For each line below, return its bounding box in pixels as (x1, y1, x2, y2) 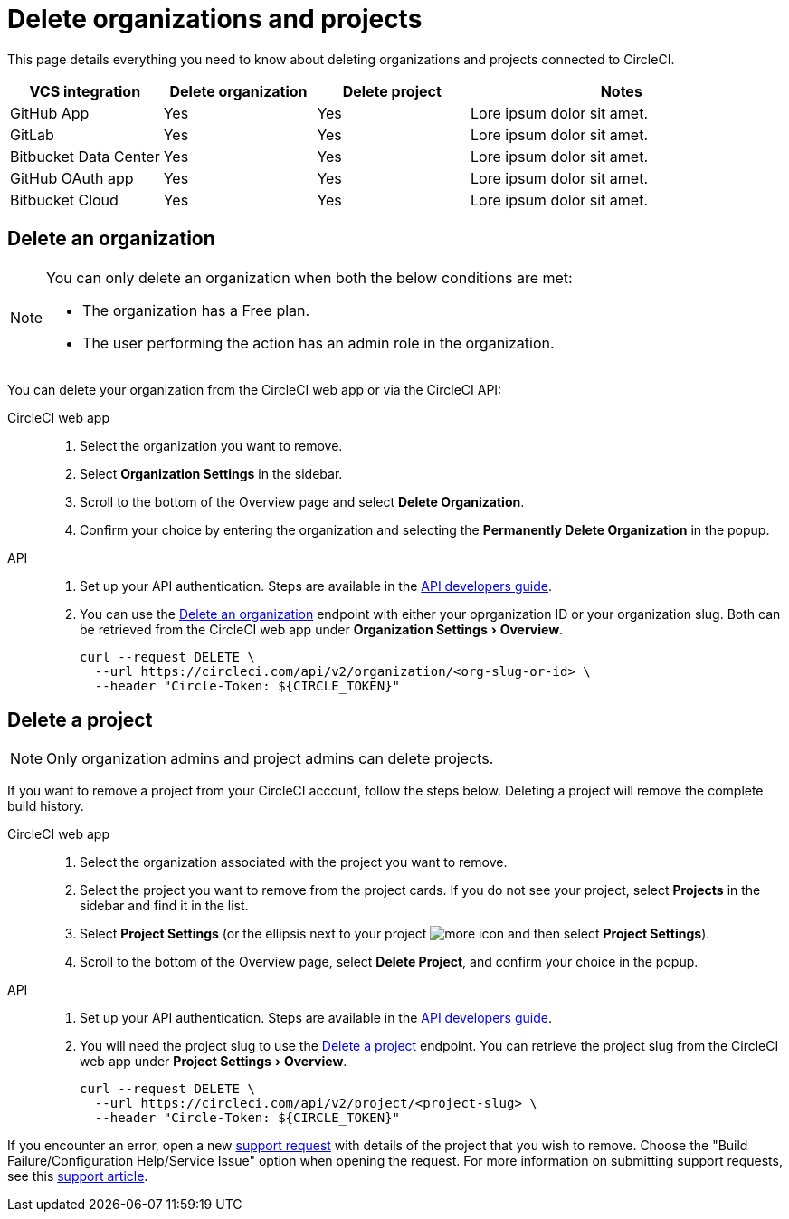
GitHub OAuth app (10, 168, 134, 187)
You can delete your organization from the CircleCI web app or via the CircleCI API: (7, 381, 502, 397)
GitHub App (10, 103, 90, 122)
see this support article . (7, 1168, 148, 1185)
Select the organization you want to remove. (80, 437, 343, 453)
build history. (7, 798, 84, 814)
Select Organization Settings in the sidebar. (80, 465, 343, 481)
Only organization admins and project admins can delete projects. (46, 749, 494, 768)
